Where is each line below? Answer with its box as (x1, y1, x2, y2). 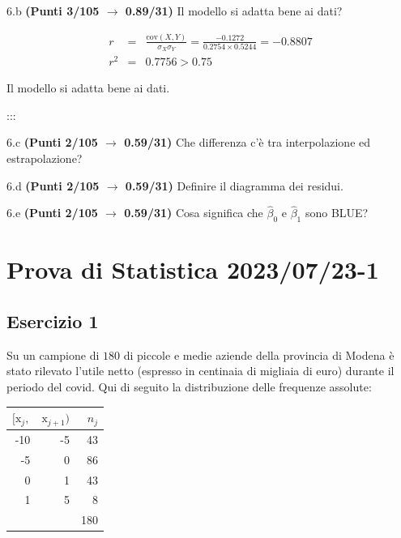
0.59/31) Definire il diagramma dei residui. (125, 177, 343, 194)
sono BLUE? (305, 204, 369, 221)
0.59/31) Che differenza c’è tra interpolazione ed (124, 134, 371, 151)
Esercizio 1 (6, 309, 99, 334)
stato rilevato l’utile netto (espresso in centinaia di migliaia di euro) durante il (6, 362, 395, 379)
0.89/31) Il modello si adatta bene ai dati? (125, 2, 343, 19)
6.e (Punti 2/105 (6, 204, 98, 221)
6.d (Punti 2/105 (6, 177, 100, 194)
